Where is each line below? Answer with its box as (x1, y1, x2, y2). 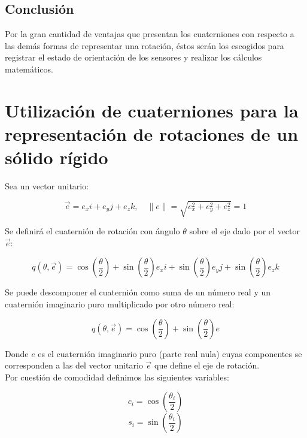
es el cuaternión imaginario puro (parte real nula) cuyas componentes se (38, 347, 302, 360)
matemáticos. (5, 62, 53, 75)
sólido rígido (5, 145, 108, 170)
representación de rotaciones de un (5, 121, 299, 146)
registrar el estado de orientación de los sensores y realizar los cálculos (5, 51, 262, 64)
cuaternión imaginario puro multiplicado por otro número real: (5, 298, 235, 310)
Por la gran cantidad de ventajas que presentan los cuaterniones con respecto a (5, 28, 294, 40)
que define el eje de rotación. (154, 359, 260, 371)
